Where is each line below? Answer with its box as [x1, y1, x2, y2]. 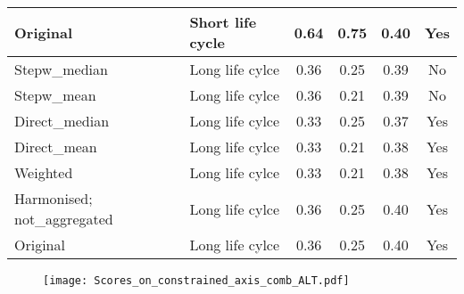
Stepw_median [14, 59, 108, 79]
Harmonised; [14, 188, 93, 208]
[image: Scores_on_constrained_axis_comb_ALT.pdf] [43, 274, 350, 287]
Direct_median [14, 110, 110, 131]
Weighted [14, 162, 73, 183]
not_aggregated [14, 208, 113, 229]
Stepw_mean [14, 85, 96, 105]
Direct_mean [14, 136, 97, 157]
